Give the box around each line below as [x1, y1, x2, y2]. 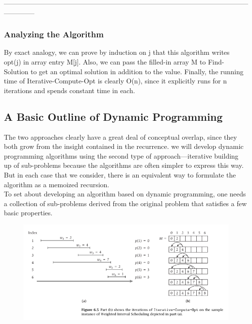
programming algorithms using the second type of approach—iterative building [4, 150, 238, 161]
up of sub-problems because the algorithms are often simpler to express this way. [4, 160, 244, 170]
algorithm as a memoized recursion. [4, 179, 110, 189]
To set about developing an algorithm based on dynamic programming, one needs [4, 189, 246, 199]
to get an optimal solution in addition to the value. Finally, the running [31, 66, 244, 76]
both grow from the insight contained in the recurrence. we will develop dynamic [4, 141, 244, 151]
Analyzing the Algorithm [4, 28, 104, 40]
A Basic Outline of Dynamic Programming [4, 109, 223, 124]
